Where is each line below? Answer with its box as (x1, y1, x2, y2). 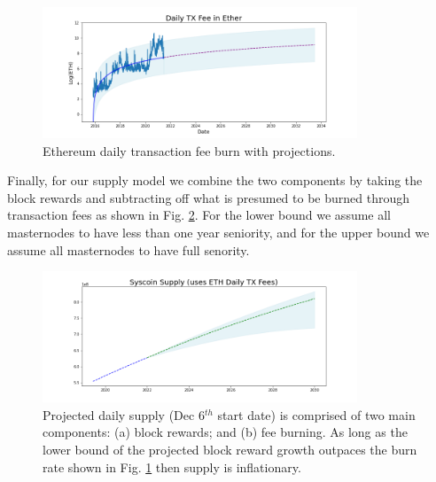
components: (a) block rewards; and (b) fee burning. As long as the (43, 423, 408, 441)
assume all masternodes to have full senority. (7, 240, 250, 259)
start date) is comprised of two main (217, 405, 416, 424)
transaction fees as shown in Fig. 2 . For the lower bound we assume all (7, 206, 392, 224)
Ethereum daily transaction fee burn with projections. (43, 141, 336, 159)
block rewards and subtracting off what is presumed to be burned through (7, 188, 410, 206)
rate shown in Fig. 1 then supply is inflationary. (43, 457, 301, 476)
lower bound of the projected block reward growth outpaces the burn (43, 439, 417, 458)
